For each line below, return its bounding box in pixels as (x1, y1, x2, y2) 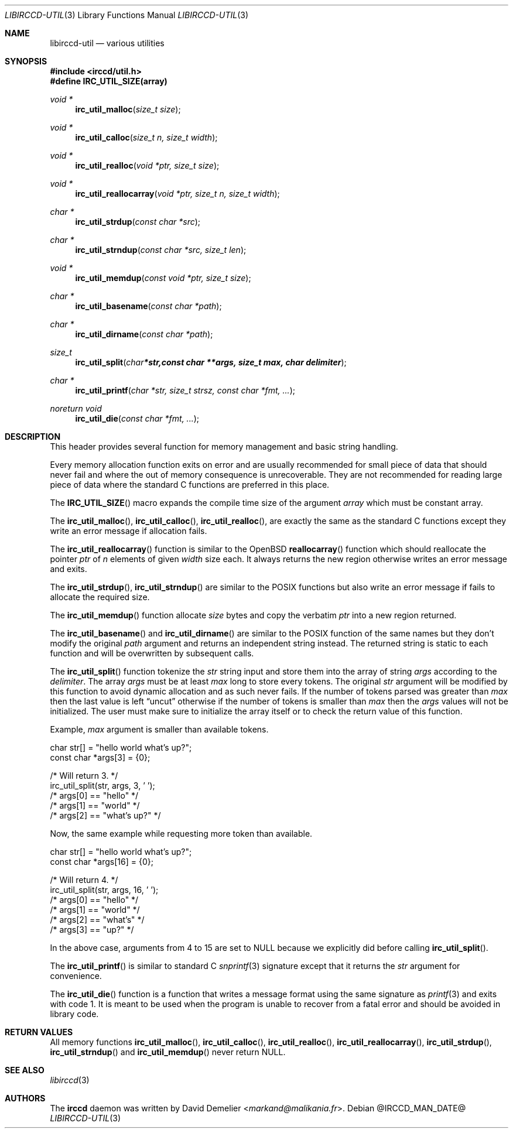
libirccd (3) (50, 1075, 90, 1085)
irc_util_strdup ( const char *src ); (75, 217, 201, 227)
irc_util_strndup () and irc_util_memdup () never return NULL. (50, 1047, 286, 1057)
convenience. (50, 971, 102, 981)
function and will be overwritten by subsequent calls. (50, 648, 254, 658)
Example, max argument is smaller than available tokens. (50, 724, 269, 734)
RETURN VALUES (5, 1027, 73, 1037)
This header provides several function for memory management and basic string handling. (50, 441, 398, 451)
